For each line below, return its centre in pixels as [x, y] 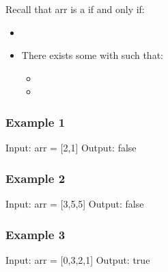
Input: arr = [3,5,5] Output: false [75, 203]
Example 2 [36, 178]
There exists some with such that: [92, 55]
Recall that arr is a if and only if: [75, 9]
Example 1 [36, 122]
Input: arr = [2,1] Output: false [71, 148]
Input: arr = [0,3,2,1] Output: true [78, 259]
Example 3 [36, 234]
